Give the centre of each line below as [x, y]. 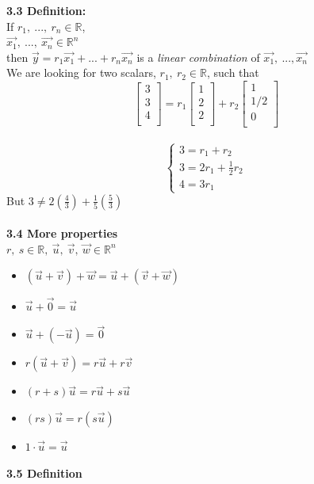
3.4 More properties [62, 233]
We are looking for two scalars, [81, 72]
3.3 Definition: [46, 10]
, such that [233, 72]
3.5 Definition [44, 473]
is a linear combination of [198, 57]
